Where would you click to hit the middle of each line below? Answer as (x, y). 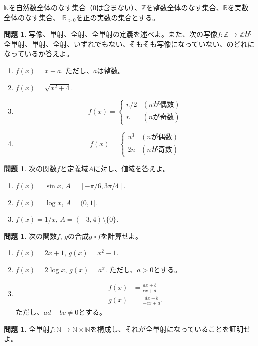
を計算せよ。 (122, 235)
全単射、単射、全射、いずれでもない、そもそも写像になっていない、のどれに (129, 44)
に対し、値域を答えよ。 (132, 169)
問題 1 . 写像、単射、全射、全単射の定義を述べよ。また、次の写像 (111, 34)
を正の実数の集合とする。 (118, 17)
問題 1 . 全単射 (27, 328)
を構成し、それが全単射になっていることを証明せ (170, 328)
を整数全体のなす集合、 (185, 7)
